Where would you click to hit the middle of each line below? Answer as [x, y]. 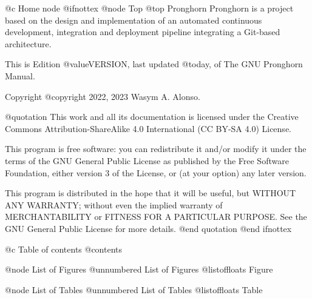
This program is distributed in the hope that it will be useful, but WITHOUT [151, 193]
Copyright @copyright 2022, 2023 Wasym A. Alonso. [103, 96]
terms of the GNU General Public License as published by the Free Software [147, 160]
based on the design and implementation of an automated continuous [134, 20]
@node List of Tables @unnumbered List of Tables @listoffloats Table [134, 289]
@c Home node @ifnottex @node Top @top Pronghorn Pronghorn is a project [149, 8]
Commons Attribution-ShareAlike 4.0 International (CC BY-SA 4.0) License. [148, 128]
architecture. [28, 43]
